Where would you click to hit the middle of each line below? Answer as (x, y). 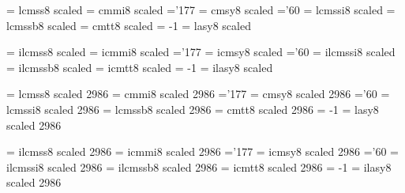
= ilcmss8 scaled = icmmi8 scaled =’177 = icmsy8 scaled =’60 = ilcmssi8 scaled (201, 52)
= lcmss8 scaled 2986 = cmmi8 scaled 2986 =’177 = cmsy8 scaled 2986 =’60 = (198, 94)
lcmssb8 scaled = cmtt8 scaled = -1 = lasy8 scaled (129, 25)
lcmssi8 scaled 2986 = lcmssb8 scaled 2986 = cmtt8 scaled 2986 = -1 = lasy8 (193, 109)
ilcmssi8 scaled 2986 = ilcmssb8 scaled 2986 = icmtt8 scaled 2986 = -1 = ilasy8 (199, 167)
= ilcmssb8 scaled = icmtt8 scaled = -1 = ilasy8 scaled (140, 67)
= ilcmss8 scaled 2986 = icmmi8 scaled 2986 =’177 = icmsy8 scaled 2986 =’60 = (202, 151)
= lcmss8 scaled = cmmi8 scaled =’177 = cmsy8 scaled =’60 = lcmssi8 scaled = (201, 9)
